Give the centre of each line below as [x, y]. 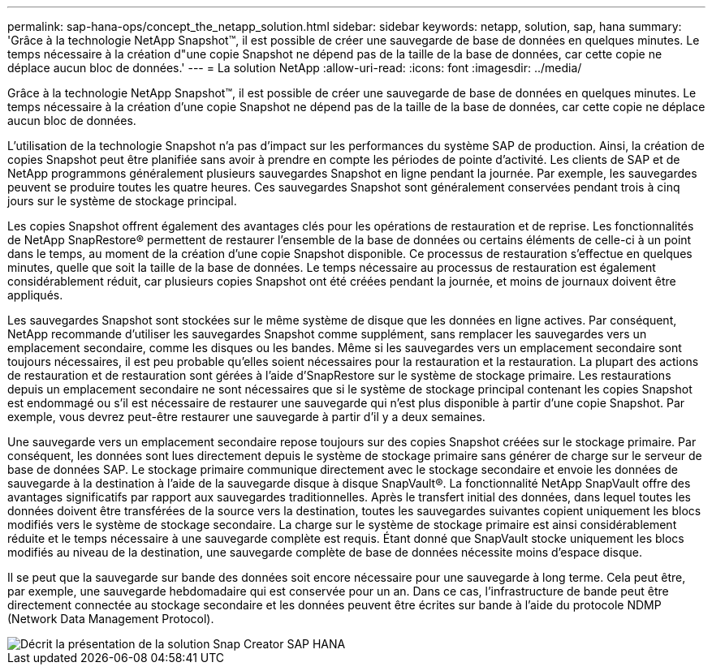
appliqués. [35, 295]
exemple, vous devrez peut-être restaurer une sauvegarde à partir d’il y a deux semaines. [246, 417]
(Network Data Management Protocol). [111, 619]
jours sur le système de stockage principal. [122, 201]
